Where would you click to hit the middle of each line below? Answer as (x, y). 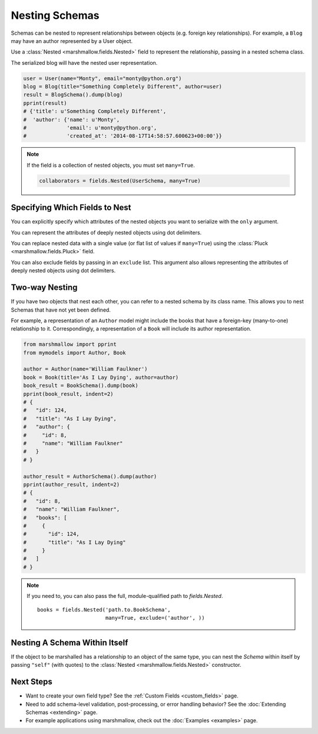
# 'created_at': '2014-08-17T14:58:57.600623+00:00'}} (123, 136)
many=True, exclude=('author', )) (155, 618)
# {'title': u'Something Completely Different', (95, 111)
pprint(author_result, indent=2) (72, 484)
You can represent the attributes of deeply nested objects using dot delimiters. (106, 232)
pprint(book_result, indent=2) (69, 394)
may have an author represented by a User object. (72, 41)
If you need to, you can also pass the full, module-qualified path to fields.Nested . (125, 596)
